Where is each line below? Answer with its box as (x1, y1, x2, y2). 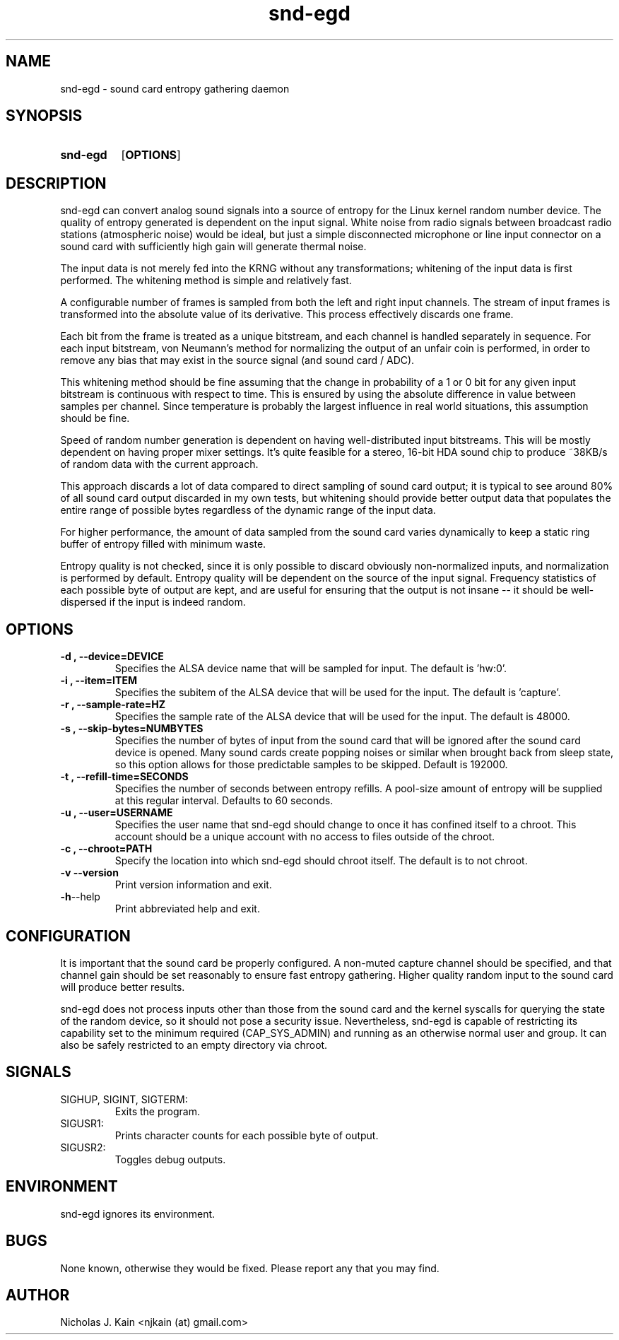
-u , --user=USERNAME (60, 806, 173, 819)
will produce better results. (60, 980, 185, 993)
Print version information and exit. (114, 878, 272, 891)
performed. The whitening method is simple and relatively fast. (60, 274, 352, 287)
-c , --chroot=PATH (60, 842, 153, 855)
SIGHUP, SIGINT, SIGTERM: (60, 1093, 188, 1105)
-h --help (60, 891, 100, 903)
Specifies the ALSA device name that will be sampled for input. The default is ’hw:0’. (114, 662, 507, 675)
